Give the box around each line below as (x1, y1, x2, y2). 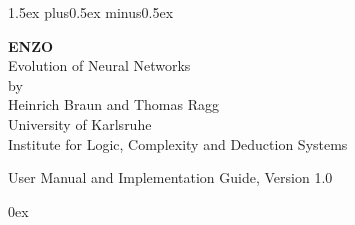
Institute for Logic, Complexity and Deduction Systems (8, 133, 348, 154)
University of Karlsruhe (8, 113, 152, 134)
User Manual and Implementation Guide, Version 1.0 (8, 167, 333, 188)
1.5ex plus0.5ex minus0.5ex (8, 2, 174, 22)
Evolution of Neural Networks (8, 55, 191, 76)
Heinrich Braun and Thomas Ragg (8, 94, 219, 115)
